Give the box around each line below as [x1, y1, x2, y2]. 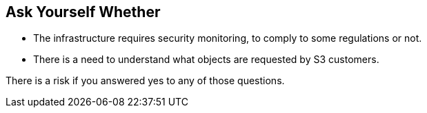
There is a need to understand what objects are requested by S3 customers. [33, 53, 379, 66]
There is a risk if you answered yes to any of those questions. [6, 75, 285, 87]
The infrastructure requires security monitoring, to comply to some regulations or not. [33, 32, 422, 45]
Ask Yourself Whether [6, 3, 161, 21]
